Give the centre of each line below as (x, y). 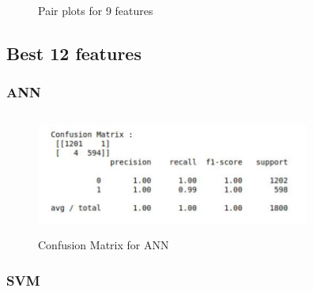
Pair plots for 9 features (96, 10)
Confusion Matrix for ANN (104, 245)
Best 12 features (74, 53)
